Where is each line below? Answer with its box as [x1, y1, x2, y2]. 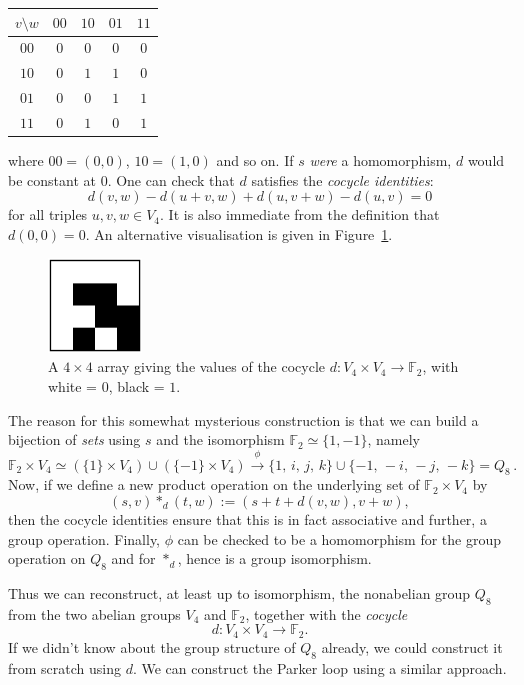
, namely [367, 429, 420, 450]
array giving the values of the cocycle [97, 356, 326, 377]
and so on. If [216, 149, 294, 170]
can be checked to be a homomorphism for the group [177, 528, 502, 549]
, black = [108, 376, 165, 397]
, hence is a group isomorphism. [177, 548, 372, 569]
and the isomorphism [156, 429, 285, 450]
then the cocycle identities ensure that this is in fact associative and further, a [8, 508, 487, 529]
